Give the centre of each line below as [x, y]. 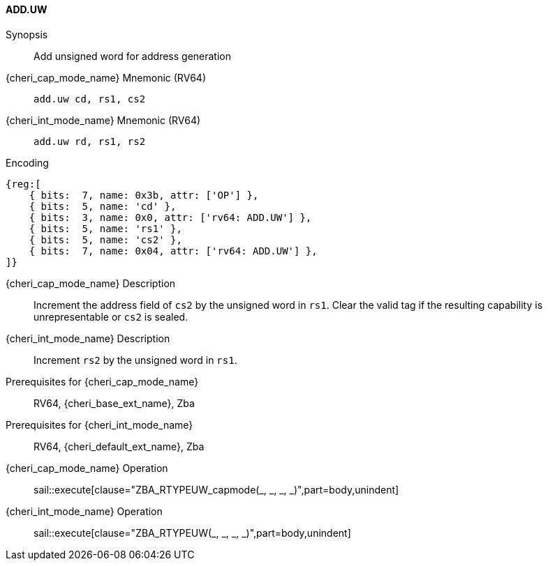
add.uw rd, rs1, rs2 [90, 141]
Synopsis [27, 34]
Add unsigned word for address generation [132, 56]
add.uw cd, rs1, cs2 [90, 99]
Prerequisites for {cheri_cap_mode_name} [102, 381]
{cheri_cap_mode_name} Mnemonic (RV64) [106, 77]
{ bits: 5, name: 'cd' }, [103, 206]
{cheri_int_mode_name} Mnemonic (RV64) [103, 120]
